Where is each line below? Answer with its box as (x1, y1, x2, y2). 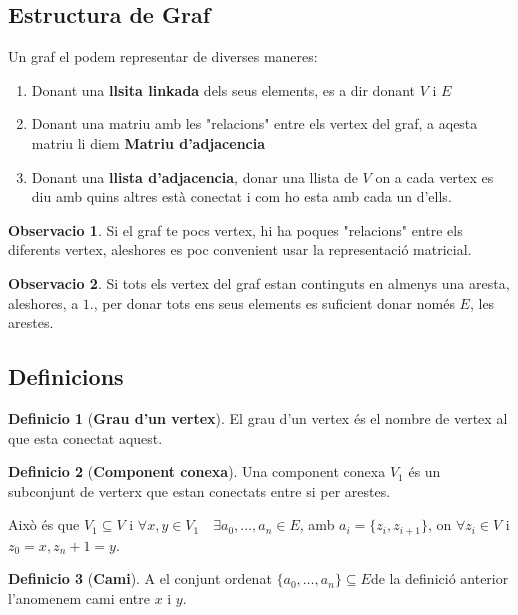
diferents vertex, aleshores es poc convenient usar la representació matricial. (8, 239, 472, 260)
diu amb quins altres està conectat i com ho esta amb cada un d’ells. (31, 186, 452, 207)
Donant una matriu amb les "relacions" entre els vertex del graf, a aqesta (31, 113, 478, 134)
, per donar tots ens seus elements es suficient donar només (93, 292, 455, 313)
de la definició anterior (370, 568, 509, 589)
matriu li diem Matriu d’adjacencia (31, 132, 266, 153)
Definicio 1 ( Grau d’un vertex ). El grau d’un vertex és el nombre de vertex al (8, 407, 508, 428)
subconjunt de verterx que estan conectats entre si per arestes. (8, 480, 391, 501)
